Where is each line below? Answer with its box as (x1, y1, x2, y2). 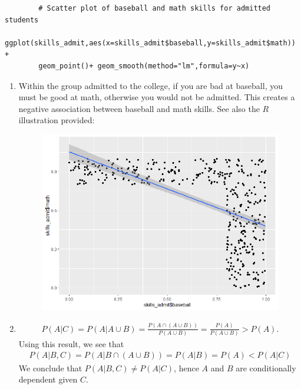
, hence (174, 361, 199, 374)
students (5, 15, 39, 24)
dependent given (18, 373, 78, 385)
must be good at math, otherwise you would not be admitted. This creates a (18, 91, 295, 103)
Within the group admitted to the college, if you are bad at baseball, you (18, 79, 283, 91)
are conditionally (236, 361, 296, 374)
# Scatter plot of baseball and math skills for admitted (38, 4, 271, 12)
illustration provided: (18, 114, 95, 126)
